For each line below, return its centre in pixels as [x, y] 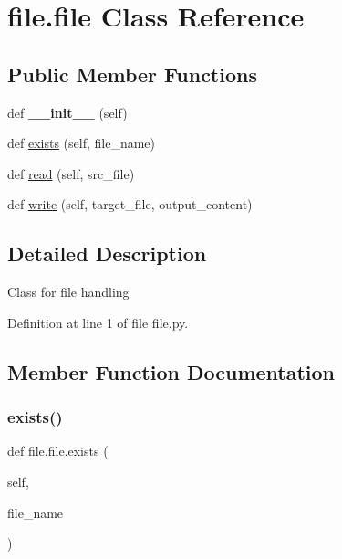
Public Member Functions [132, 74]
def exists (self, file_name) [82, 143]
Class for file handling [68, 292]
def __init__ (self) [67, 112]
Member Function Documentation [171, 371]
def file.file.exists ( [58, 451]
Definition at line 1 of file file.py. [98, 322]
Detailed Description [107, 253]
